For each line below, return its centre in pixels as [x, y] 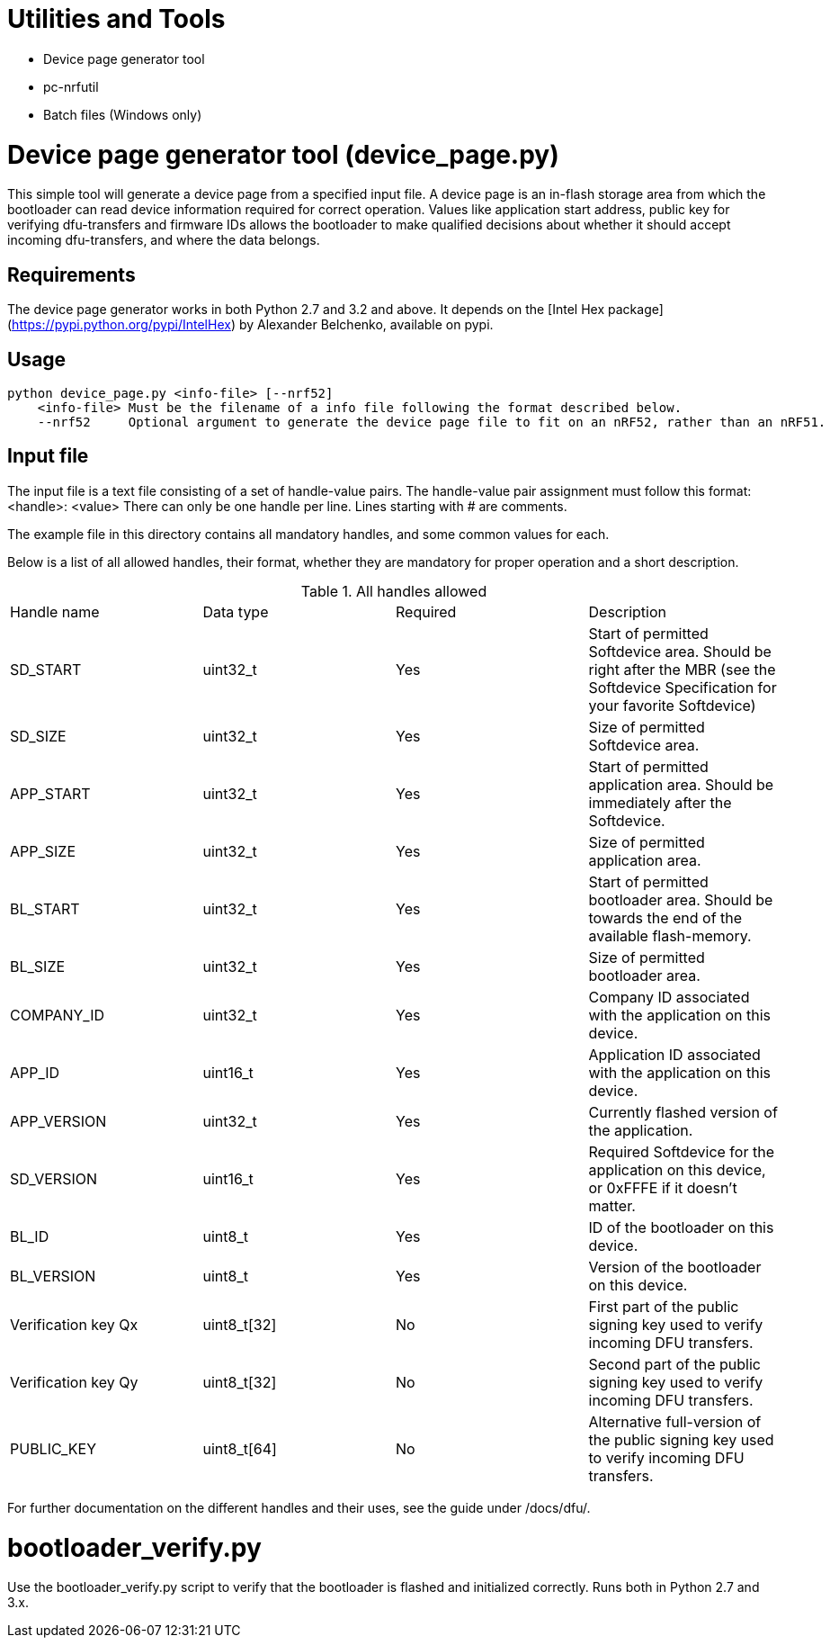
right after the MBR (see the [682, 669]
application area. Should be [681, 784]
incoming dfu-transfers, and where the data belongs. [164, 240]
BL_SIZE [38, 966]
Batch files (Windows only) [123, 114]
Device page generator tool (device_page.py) [283, 154]
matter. [612, 1205]
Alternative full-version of [675, 1421]
